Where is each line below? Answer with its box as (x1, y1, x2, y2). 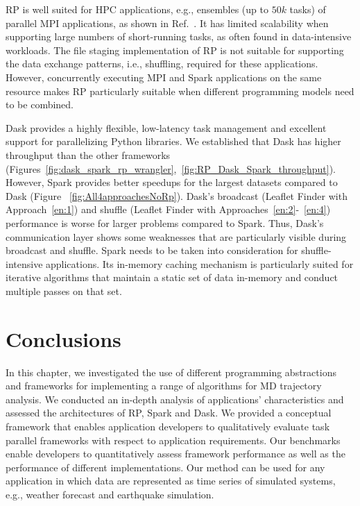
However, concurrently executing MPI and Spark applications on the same (6, 69, 322, 84)
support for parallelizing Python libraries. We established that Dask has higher (6, 134, 341, 149)
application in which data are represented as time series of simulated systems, (6, 473, 336, 488)
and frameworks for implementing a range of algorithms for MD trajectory (6, 378, 322, 393)
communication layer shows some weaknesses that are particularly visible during (6, 229, 347, 244)
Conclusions (6, 324, 121, 353)
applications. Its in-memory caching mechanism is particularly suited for (46, 256, 354, 271)
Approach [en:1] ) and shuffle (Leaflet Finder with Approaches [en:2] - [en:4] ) (6, 202, 331, 217)
